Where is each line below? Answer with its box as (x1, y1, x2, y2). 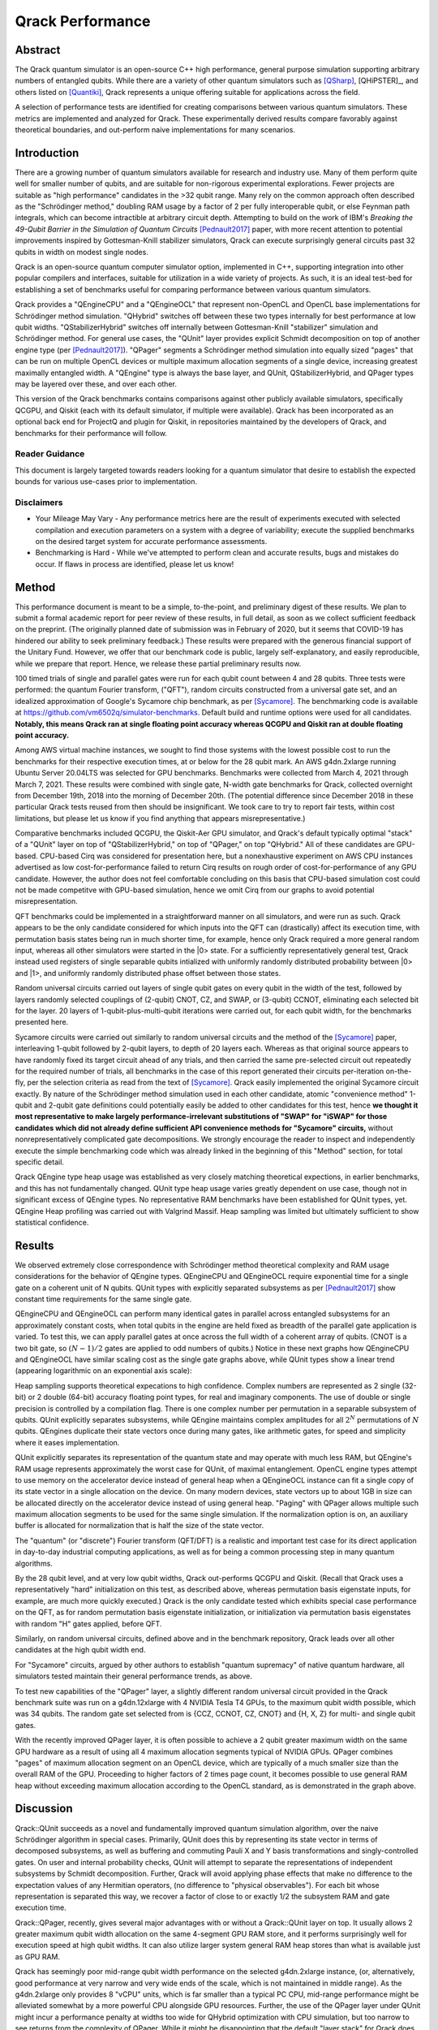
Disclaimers (15, 496, 63, 508)
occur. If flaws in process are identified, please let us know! (35, 559, 234, 568)
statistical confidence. (15, 1217, 89, 1227)
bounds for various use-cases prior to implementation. (15, 477, 198, 486)
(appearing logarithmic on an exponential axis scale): (15, 1366, 192, 1376)
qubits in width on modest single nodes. (15, 247, 149, 257)
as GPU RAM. (15, 1951, 61, 1961)
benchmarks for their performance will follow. (15, 428, 168, 438)
